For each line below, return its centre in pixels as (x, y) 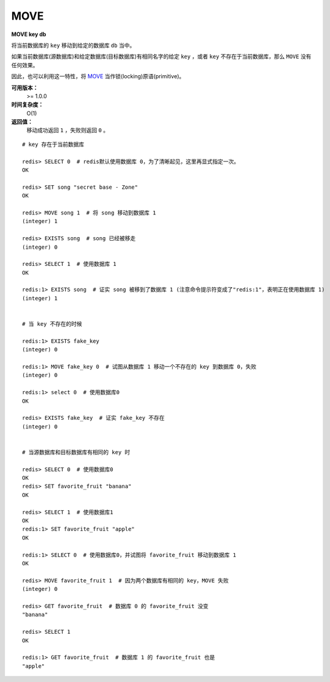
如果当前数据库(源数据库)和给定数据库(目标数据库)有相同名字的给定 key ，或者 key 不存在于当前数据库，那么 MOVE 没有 (161, 57)
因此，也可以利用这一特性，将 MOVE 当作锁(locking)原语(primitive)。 (98, 76)
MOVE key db (29, 34)
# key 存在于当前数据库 (53, 144)
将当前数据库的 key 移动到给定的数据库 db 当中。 (73, 45)
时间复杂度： (27, 105)
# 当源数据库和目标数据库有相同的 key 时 (76, 452)
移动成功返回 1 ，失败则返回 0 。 (68, 130)
